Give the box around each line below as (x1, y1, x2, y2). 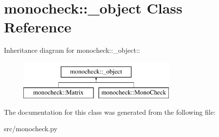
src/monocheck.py (4, 123, 57, 133)
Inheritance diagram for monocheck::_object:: (4, 45, 140, 55)
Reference (4, 17, 72, 37)
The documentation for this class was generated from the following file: (4, 107, 216, 117)
